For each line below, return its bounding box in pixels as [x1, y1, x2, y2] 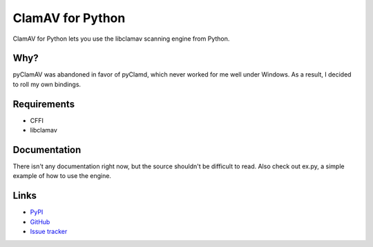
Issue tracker [30, 228, 68, 236]
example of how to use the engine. [12, 172, 112, 180]
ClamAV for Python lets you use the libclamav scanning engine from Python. [12, 34, 230, 43]
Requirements [12, 98, 75, 110]
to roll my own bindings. [12, 80, 82, 88]
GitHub [30, 217, 50, 226]
